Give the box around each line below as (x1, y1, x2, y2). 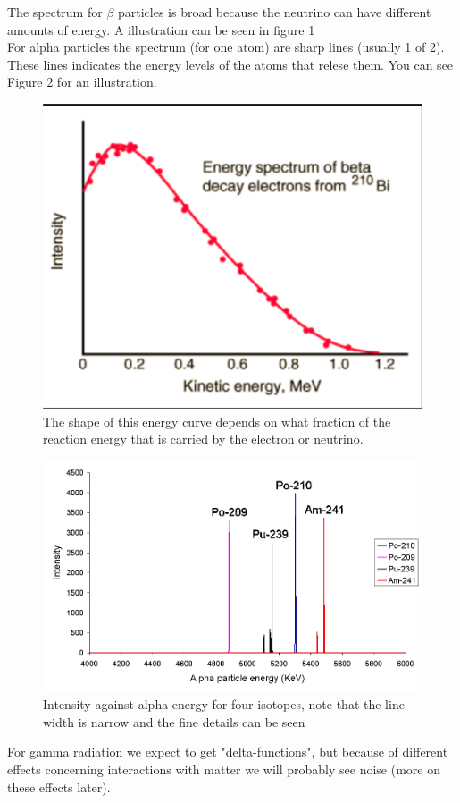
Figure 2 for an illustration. (7, 72, 157, 91)
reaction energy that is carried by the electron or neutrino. (43, 429, 364, 448)
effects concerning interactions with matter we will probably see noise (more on (7, 760, 441, 779)
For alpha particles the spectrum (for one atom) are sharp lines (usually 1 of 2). (7, 38, 445, 56)
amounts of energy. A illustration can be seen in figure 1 (7, 20, 315, 38)
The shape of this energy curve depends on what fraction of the (43, 411, 391, 430)
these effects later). (7, 777, 111, 796)
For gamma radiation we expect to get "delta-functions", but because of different (7, 742, 448, 761)
